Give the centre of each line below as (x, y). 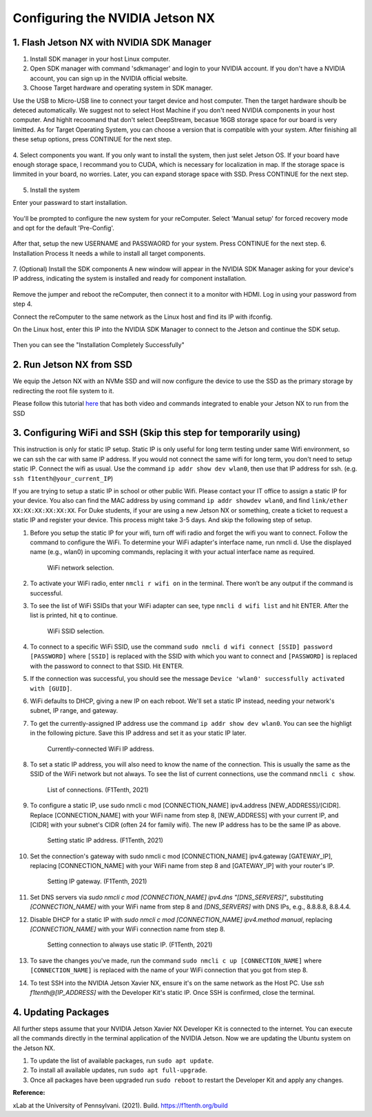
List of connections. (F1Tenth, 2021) (98, 789)
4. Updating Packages (61, 1012)
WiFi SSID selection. (76, 631)
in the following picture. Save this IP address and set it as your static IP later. (138, 733)
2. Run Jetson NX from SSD (73, 365)
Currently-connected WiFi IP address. (101, 749)
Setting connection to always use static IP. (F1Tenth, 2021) (130, 945)
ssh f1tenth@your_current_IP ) (63, 478)
